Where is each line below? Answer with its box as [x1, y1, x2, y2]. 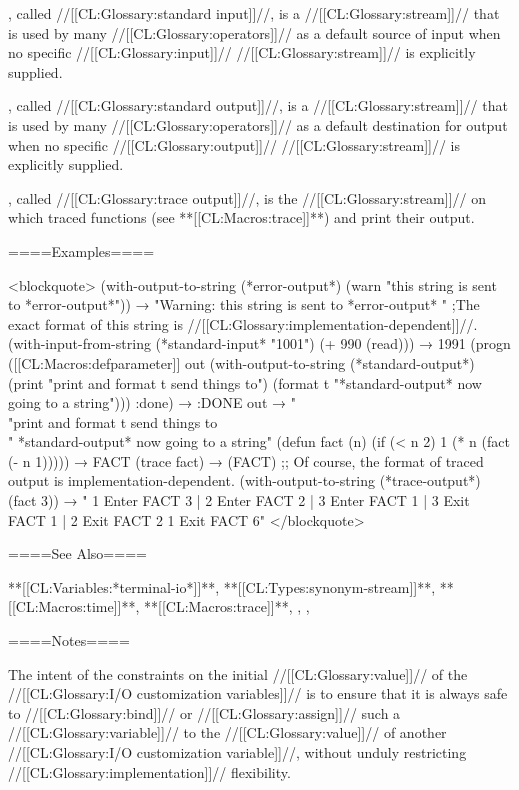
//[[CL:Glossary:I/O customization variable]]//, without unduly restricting [8, 742, 467, 762]
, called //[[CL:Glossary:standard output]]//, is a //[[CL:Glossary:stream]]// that [8, 95, 508, 116]
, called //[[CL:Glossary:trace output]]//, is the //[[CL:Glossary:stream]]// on [8, 187, 487, 208]
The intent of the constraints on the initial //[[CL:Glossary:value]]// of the [8, 663, 468, 684]
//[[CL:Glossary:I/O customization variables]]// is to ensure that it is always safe [8, 683, 508, 704]
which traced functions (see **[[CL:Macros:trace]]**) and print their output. [8, 207, 475, 228]
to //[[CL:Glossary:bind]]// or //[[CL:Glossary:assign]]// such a [8, 702, 401, 723]
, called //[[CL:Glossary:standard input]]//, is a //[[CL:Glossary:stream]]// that [8, 3, 500, 23]
